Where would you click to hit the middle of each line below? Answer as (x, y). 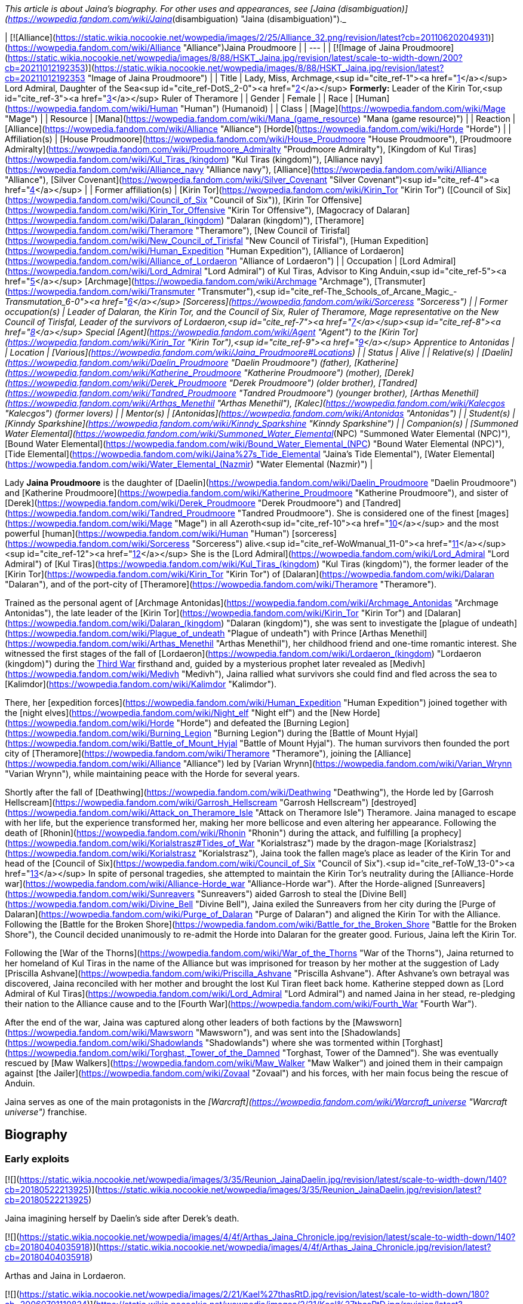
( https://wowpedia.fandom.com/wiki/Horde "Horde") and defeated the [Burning (161, 723)
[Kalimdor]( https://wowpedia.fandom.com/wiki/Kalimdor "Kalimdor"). (141, 684)
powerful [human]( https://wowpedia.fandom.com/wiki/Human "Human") (147, 533)
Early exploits (37, 1158)
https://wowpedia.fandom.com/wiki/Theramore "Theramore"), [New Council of (163, 230)
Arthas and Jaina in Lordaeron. (65, 1276)
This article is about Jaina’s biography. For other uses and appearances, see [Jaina (170, 9)
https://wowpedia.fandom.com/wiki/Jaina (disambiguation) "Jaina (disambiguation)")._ (177, 19)
